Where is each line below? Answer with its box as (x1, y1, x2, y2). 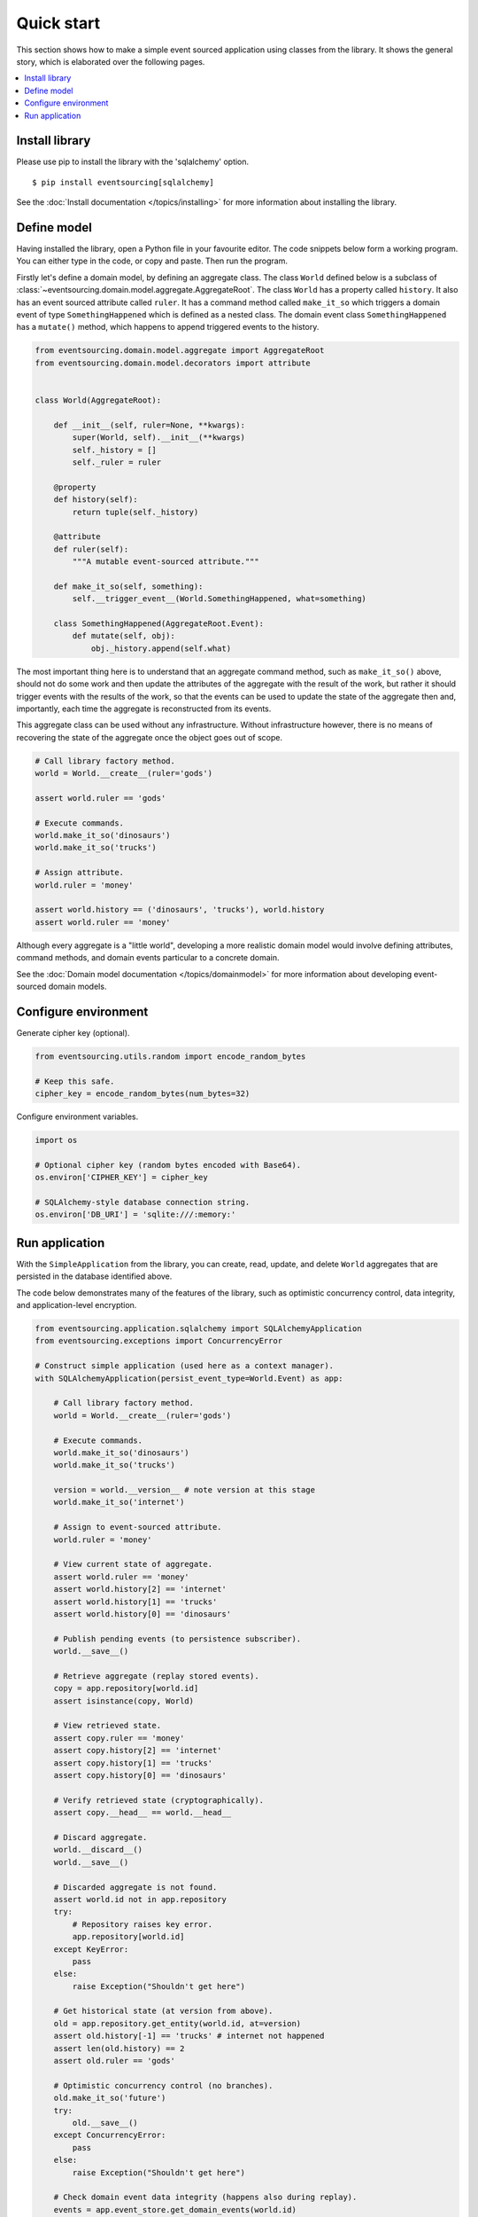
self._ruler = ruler (72, 457, 162, 467)
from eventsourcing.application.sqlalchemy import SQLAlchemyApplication (35, 1323, 362, 1334)
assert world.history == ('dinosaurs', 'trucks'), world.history (35, 905, 325, 915)
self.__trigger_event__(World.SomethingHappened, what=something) (72, 594, 367, 604)
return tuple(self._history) (72, 506, 199, 517)
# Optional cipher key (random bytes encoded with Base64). (35, 1160, 302, 1170)
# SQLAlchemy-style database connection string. (35, 1197, 251, 1207)
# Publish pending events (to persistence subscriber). (53, 1633, 302, 1644)
